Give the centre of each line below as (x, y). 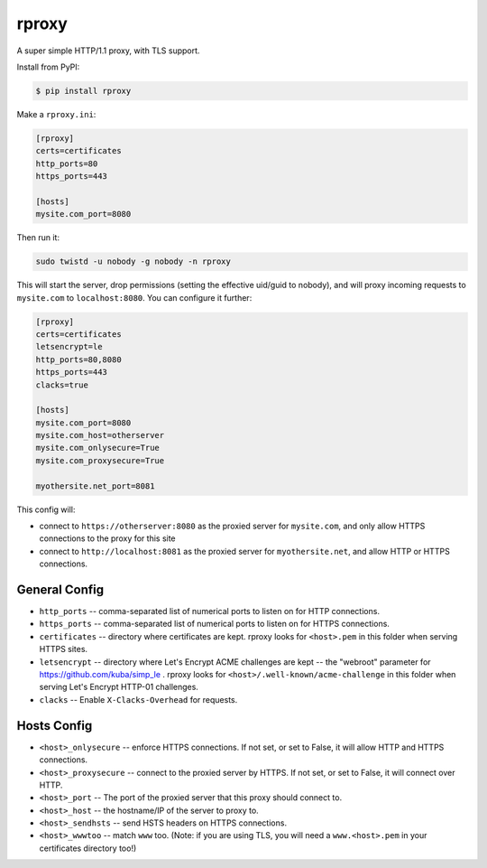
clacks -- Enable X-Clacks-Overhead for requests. (138, 699)
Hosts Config (55, 726)
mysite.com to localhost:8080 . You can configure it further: (134, 297)
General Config (60, 590)
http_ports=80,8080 (78, 359)
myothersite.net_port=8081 (95, 486)
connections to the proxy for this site (107, 538)
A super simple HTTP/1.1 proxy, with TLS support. (108, 51)
